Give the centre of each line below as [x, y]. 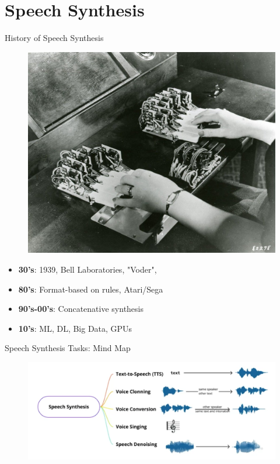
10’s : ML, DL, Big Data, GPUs [75, 328]
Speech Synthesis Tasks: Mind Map [68, 348]
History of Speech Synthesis [54, 38]
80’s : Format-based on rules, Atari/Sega [91, 289]
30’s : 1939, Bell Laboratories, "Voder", [87, 269]
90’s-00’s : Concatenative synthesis [81, 309]
